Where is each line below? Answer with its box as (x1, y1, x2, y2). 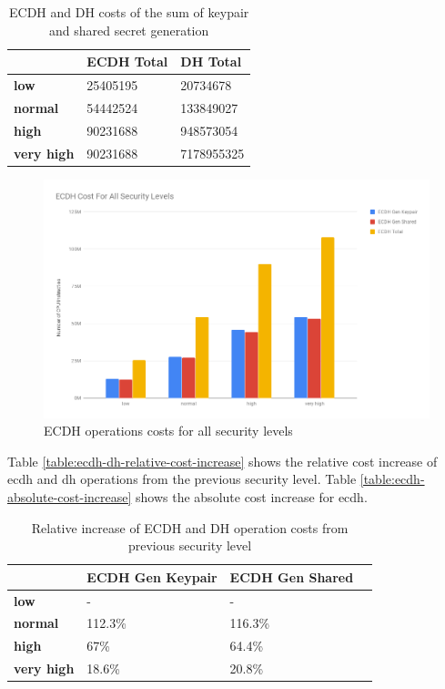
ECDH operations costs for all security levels (44, 421, 293, 440)
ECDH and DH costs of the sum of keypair (8, 3, 249, 21)
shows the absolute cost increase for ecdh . (136, 487, 368, 506)
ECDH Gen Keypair (86, 567, 217, 586)
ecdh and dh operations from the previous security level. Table (7, 469, 357, 488)
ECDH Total (86, 52, 168, 71)
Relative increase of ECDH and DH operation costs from (31, 518, 349, 537)
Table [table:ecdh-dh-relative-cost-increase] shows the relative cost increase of (7, 451, 438, 470)
